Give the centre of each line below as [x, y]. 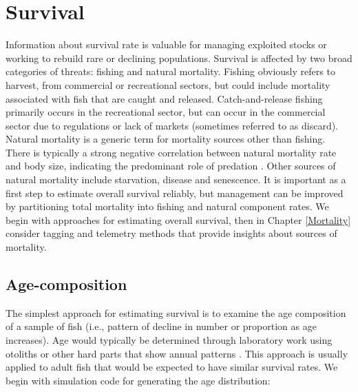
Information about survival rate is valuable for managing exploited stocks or [166, 44]
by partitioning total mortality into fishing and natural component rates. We [167, 206]
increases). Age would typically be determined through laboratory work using [169, 340]
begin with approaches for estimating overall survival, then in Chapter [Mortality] [178, 219]
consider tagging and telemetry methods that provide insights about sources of [171, 233]
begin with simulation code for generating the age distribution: [138, 380]
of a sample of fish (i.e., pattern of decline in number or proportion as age [161, 326]
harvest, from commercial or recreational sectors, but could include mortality [168, 84]
